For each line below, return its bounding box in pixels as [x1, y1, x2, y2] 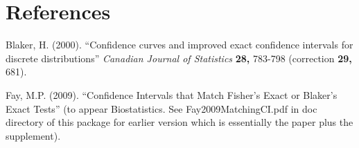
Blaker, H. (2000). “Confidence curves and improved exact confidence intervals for [6, 37, 353, 52]
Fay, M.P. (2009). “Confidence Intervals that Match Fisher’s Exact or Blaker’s [6, 87, 338, 102]
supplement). [6, 128, 61, 142]
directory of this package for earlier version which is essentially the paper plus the [6, 115, 353, 129]
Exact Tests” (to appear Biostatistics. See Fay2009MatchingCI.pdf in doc [6, 101, 317, 115]
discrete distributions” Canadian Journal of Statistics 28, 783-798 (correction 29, [6, 50, 352, 65]
